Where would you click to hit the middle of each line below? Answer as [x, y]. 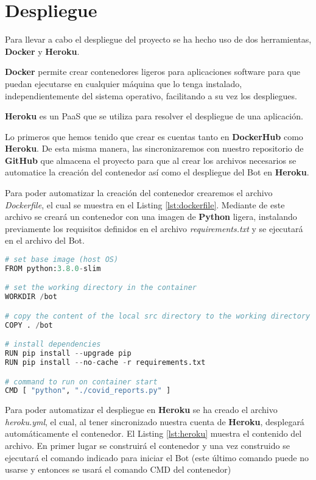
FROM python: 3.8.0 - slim [53, 268]
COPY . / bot [29, 325]
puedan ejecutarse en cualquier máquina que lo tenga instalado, [124, 83]
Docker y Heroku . [42, 51]
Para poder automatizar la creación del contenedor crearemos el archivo [139, 193]
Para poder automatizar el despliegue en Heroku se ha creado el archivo [141, 410]
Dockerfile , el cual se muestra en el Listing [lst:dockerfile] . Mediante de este [145, 204]
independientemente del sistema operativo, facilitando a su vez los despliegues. [151, 95]
